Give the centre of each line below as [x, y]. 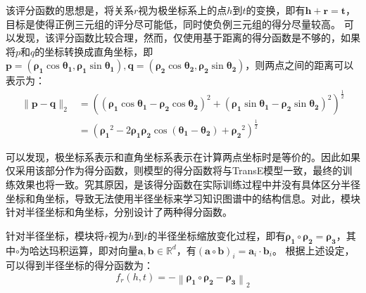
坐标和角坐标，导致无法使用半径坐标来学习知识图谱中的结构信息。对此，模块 [183, 198]
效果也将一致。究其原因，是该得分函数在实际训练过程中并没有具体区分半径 [188, 184]
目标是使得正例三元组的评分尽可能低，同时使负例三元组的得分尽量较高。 [173, 24]
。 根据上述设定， [313, 250]
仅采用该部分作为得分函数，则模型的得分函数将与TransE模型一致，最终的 [174, 170]
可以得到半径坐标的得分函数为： [80, 265]
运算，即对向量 [103, 250]
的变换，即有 [276, 10]
